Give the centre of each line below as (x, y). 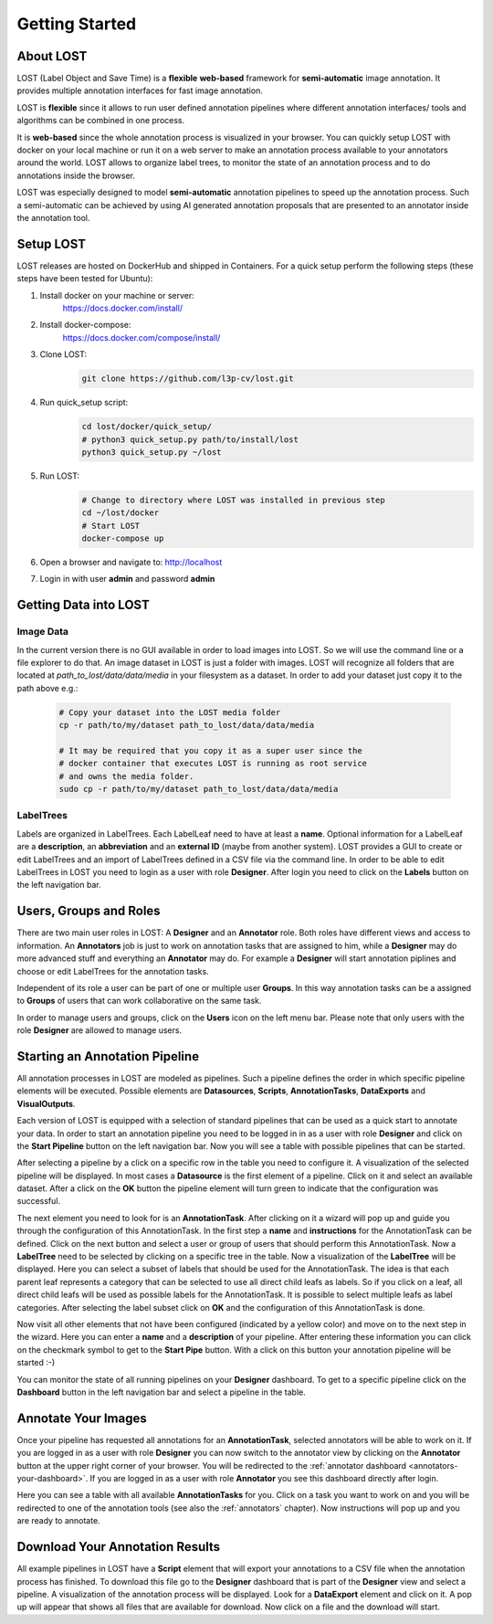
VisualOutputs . (46, 1103)
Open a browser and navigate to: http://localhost (131, 563)
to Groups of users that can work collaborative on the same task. (139, 1001)
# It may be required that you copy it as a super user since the (210, 750)
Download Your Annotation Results (119, 1547)
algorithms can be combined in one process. (101, 121)
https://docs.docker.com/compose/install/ (142, 337)
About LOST (52, 56)
